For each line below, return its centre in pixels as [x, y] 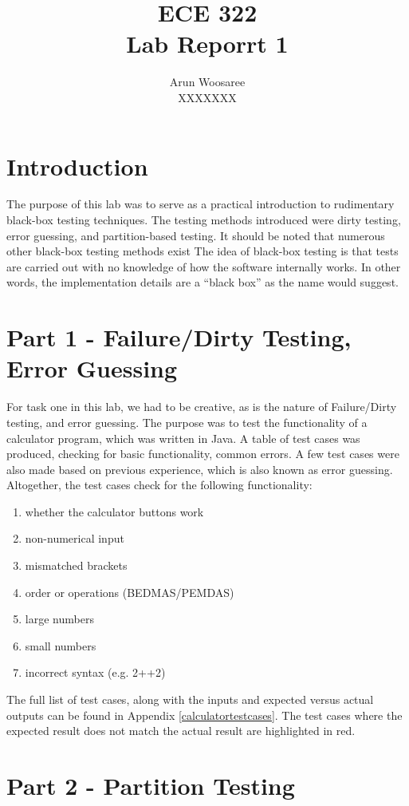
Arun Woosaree [207, 82]
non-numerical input [75, 538]
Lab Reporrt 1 [207, 43]
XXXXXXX [207, 97]
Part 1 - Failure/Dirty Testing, [179, 337]
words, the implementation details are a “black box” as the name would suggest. [203, 282]
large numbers [59, 619]
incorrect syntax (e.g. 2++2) [95, 672]
